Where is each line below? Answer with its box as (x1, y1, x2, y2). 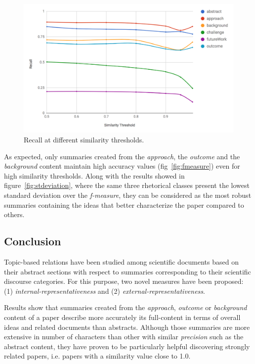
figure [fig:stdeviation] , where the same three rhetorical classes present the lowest (4, 180, 250, 190)
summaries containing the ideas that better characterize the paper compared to (4, 199, 244, 210)
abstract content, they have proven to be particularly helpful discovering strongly (4, 341, 250, 351)
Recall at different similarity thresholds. (24, 135, 144, 145)
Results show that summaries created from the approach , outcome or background (4, 302, 247, 313)
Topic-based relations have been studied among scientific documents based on (4, 256, 239, 267)
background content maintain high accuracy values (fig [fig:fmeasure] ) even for (4, 161, 240, 171)
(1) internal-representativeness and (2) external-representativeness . (4, 285, 205, 296)
